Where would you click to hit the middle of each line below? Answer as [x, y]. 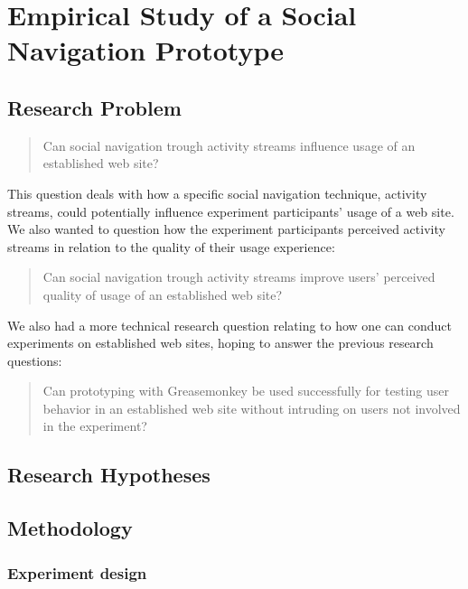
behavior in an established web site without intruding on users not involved [252, 408]
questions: [35, 360]
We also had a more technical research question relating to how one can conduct [229, 325]
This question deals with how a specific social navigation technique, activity [217, 193]
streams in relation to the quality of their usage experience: [171, 246]
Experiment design [77, 572]
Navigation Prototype [145, 50]
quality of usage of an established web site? [163, 294]
